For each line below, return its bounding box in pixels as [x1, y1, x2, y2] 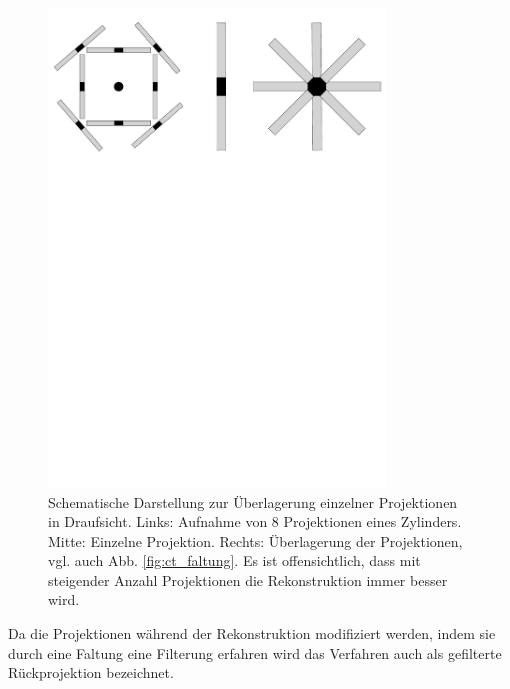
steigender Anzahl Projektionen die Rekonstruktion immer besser [48, 569, 448, 590]
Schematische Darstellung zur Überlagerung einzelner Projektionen [48, 491, 458, 512]
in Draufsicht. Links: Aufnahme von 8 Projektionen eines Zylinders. [48, 511, 462, 532]
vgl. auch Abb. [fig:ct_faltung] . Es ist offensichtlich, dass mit [48, 550, 421, 571]
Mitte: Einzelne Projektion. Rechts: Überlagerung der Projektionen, [48, 530, 463, 551]
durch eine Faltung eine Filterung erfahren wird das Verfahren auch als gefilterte [8, 642, 502, 663]
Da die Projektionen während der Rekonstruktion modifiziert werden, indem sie [8, 623, 496, 644]
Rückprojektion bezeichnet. [8, 662, 174, 683]
